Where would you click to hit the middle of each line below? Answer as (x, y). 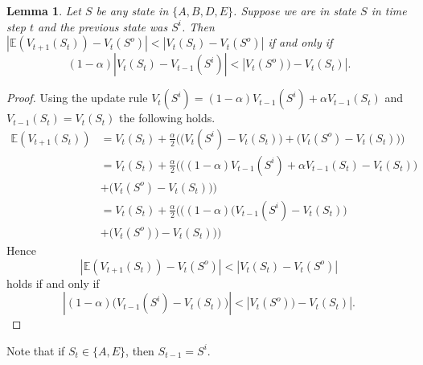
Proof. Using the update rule (77, 98)
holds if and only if (53, 283)
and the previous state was (103, 26)
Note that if (36, 350)
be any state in (132, 10)
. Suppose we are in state (295, 10)
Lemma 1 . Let (44, 10)
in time (389, 10)
